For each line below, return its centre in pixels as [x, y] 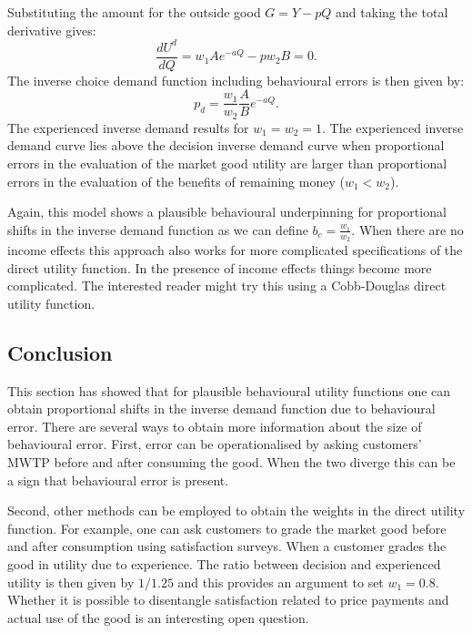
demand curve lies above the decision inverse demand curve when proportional [226, 145]
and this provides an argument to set [281, 582]
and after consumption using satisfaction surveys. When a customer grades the [227, 546]
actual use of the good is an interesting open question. [158, 617]
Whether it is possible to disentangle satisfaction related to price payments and [228, 600]
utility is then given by [71, 582]
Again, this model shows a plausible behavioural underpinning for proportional [227, 212]
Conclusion [60, 352]
